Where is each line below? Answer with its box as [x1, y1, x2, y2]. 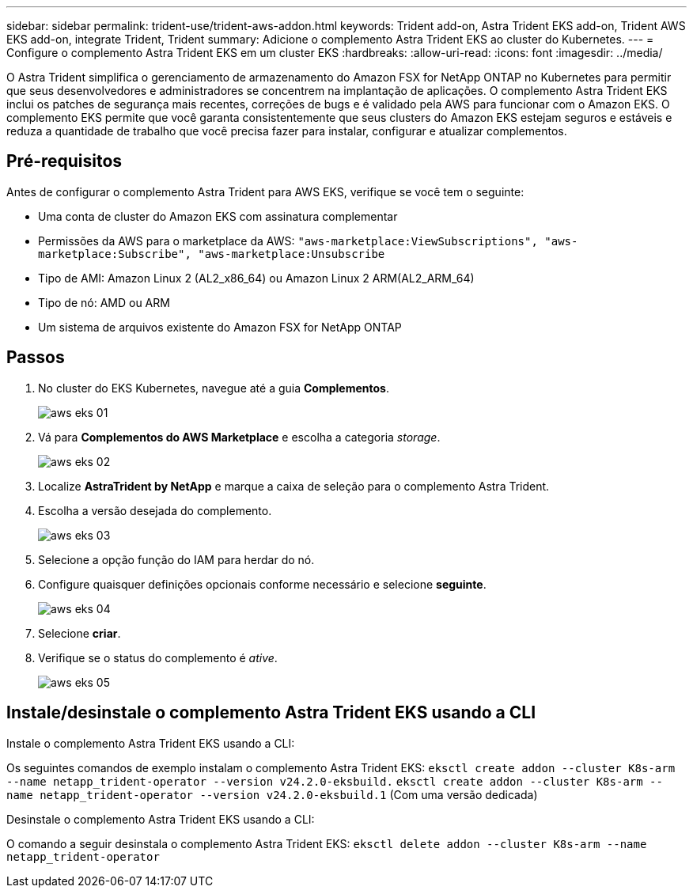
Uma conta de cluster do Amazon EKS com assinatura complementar [38, 209, 398, 223]
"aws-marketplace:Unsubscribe [198, 247, 385, 260]
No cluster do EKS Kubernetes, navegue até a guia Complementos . [38, 381, 389, 395]
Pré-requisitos [6, 151, 123, 172]
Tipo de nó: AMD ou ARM [38, 295, 170, 309]
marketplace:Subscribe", [38, 247, 191, 260]
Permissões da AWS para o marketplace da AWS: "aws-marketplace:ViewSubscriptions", [38, 233, 538, 248]
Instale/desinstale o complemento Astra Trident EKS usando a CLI [6, 703, 536, 723]
